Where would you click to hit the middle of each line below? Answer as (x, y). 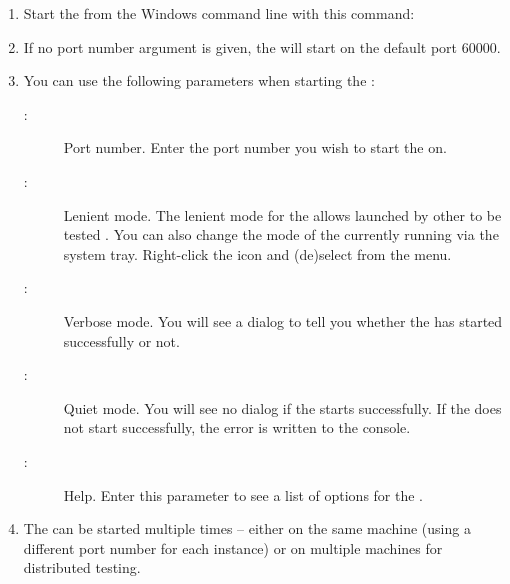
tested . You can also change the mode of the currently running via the (281, 234)
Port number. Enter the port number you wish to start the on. (255, 147)
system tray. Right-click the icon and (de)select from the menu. (257, 253)
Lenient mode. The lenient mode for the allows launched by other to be (282, 214)
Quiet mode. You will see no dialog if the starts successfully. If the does (282, 407)
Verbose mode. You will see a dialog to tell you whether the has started (283, 320)
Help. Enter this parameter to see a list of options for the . (243, 494)
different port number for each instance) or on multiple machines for (233, 547)
